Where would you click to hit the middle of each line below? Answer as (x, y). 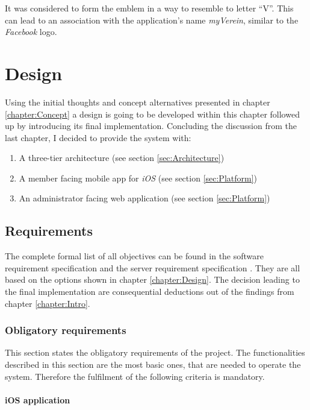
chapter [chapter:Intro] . (48, 303)
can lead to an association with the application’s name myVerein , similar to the (152, 20)
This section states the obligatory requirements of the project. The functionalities (155, 352)
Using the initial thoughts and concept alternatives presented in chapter (138, 102)
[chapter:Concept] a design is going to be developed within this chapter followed (152, 114)
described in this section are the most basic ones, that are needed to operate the (153, 364)
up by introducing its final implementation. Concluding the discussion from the (151, 126)
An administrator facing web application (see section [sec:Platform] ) (144, 198)
